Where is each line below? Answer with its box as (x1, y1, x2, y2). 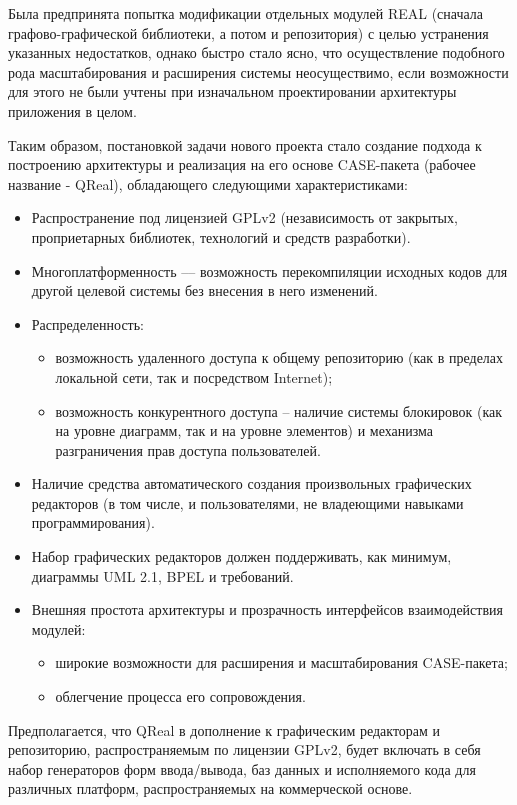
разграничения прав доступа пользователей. (55, 439, 321, 460)
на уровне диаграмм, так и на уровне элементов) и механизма (55, 420, 434, 441)
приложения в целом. (8, 100, 137, 121)
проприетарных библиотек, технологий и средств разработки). (31, 226, 411, 247)
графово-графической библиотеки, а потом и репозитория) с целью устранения (8, 22, 489, 43)
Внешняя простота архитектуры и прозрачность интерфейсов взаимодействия (31, 599, 503, 620)
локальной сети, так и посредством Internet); (55, 366, 333, 387)
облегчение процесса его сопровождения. (55, 686, 306, 707)
